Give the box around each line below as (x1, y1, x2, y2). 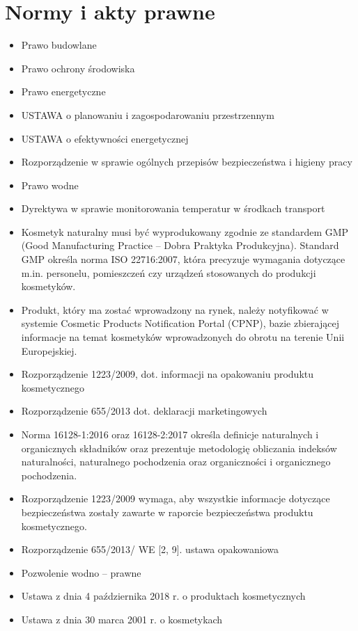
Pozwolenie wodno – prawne (21, 565, 141, 580)
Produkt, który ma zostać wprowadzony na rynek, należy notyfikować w (21, 302, 329, 317)
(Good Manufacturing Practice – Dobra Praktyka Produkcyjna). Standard (21, 238, 339, 253)
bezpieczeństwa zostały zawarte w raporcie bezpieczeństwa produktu (21, 504, 313, 519)
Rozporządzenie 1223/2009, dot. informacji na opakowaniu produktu (21, 367, 313, 381)
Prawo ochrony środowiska (21, 61, 135, 75)
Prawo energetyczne (21, 84, 106, 99)
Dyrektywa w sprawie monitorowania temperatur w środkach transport (21, 201, 325, 216)
